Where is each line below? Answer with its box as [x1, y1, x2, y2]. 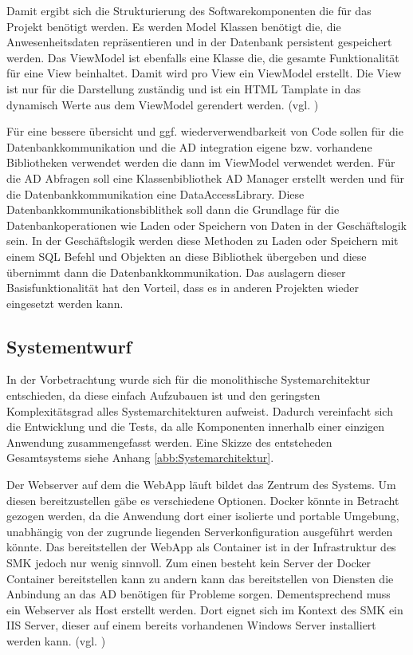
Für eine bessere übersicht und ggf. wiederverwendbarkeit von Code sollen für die [6, 123, 403, 140]
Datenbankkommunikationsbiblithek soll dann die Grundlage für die [6, 201, 340, 218]
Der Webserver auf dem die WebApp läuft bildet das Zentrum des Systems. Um [6, 476, 396, 493]
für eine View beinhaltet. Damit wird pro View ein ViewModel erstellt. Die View [6, 65, 402, 81]
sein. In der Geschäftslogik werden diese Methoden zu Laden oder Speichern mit [6, 232, 399, 249]
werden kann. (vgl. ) [6, 632, 106, 649]
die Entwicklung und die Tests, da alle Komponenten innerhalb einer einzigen [6, 418, 385, 435]
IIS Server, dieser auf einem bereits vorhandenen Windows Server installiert [6, 617, 376, 633]
